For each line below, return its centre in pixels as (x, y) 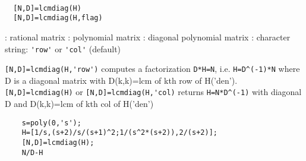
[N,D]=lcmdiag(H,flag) (58, 18)
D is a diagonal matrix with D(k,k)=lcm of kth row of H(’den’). (121, 80)
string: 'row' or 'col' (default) (63, 48)
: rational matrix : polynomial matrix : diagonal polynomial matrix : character (148, 37)
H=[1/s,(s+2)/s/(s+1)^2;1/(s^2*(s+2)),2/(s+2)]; (119, 133)
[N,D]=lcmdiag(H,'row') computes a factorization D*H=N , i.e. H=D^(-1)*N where (152, 69)
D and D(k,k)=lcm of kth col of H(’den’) (79, 104)
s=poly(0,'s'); (51, 123)
